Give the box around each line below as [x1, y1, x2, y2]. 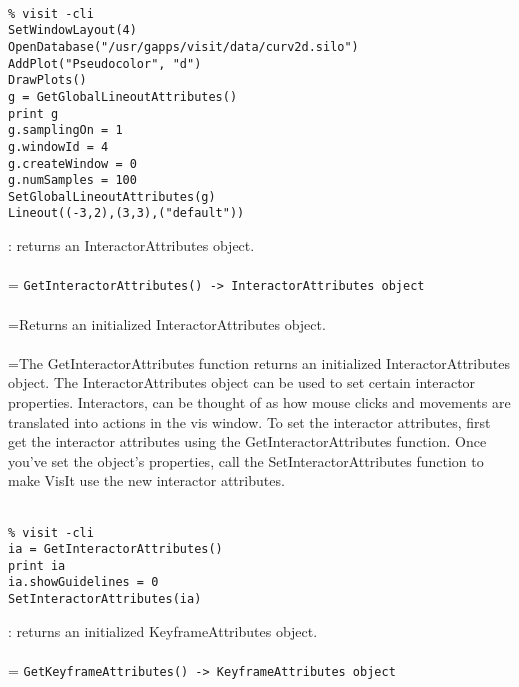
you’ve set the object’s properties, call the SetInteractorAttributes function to [8, 450, 484, 471]
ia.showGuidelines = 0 [8, 575, 159, 590]
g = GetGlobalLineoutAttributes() [8, 89, 238, 104]
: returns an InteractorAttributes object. [8, 235, 255, 256]
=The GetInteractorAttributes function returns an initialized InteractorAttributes [8, 352, 510, 373]
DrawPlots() [8, 73, 87, 88]
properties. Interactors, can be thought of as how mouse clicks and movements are [8, 391, 511, 412]
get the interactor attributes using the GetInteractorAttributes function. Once [8, 431, 487, 452]
